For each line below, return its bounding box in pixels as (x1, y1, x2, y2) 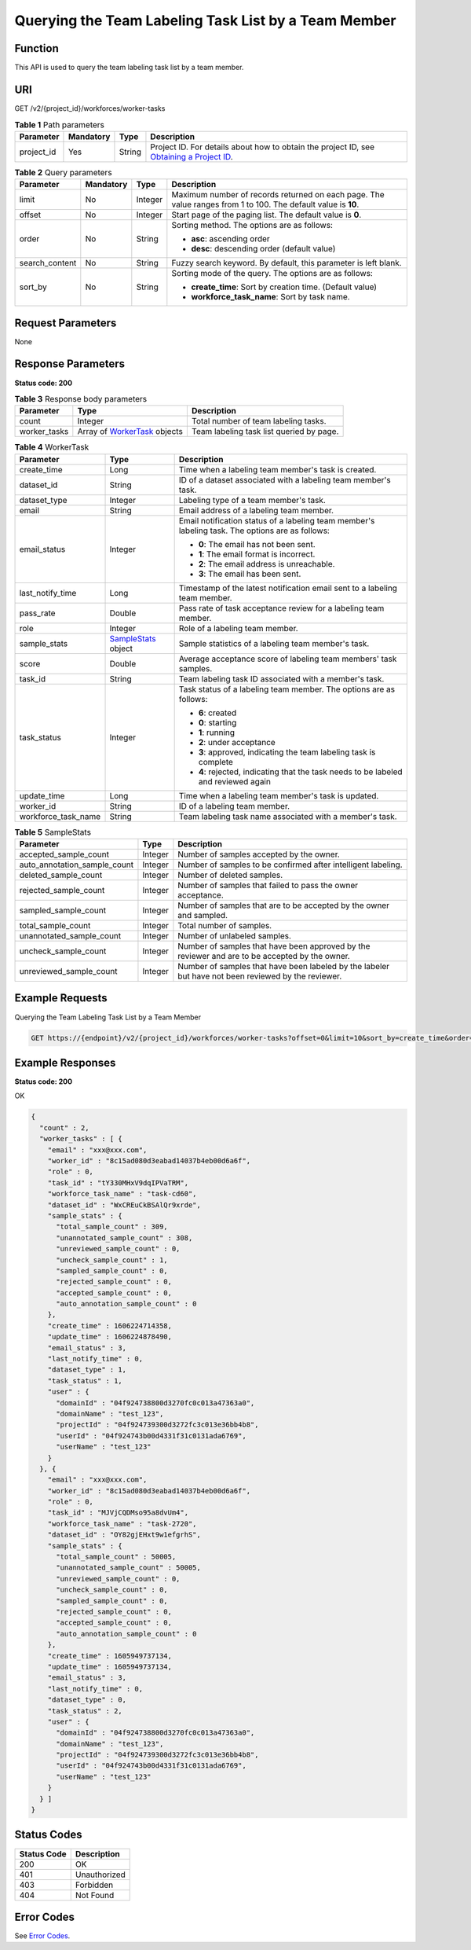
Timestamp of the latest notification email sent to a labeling (178, 582, 398, 593)
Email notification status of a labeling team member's (178, 515, 375, 526)
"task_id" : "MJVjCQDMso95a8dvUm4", (47, 1508, 188, 1517)
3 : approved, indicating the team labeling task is (198, 747, 376, 758)
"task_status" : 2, (47, 1706, 123, 1715)
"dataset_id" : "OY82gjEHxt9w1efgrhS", (47, 1530, 202, 1540)
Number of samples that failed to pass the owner (177, 880, 359, 891)
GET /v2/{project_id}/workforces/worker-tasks (14, 103, 166, 113)
